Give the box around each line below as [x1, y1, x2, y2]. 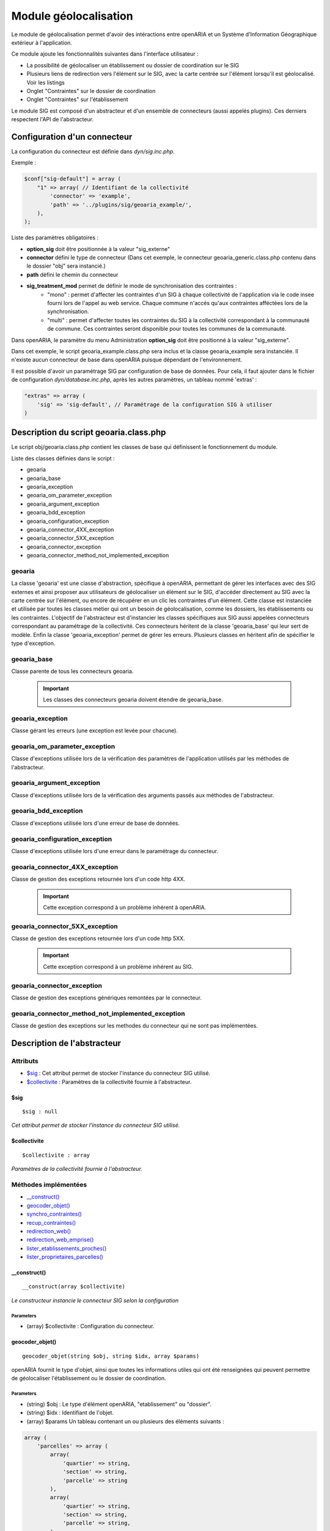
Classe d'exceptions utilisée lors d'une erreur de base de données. [11, 819, 180, 827]
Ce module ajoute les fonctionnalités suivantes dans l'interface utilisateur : [11, 50, 199, 58]
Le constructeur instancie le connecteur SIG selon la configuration [11, 1296, 179, 1304]
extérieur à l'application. [11, 39, 73, 46]
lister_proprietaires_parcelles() [26, 1253, 104, 1261]
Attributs [11, 1056, 39, 1065]
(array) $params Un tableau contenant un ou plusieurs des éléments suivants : [26, 1418, 224, 1425]
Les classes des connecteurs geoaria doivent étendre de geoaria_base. [43, 696, 223, 703]
